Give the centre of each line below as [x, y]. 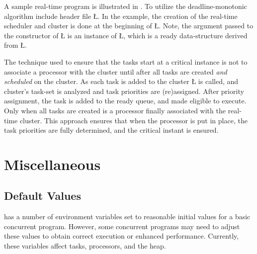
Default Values [43, 196]
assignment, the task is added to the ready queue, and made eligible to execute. [125, 101]
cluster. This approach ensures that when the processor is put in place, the [133, 120]
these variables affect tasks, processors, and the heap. [85, 246]
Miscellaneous [52, 164]
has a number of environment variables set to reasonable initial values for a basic [127, 216]
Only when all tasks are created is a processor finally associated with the [115, 110]
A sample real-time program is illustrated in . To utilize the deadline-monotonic [126, 6]
